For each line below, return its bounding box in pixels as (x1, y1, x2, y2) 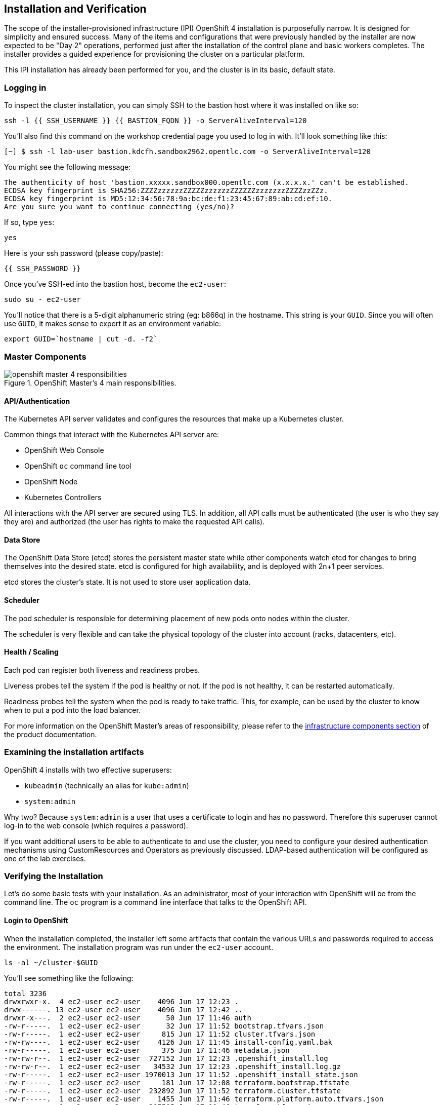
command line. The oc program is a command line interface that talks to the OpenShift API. (4, 898, 307, 907)
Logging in (4, 82, 47, 93)
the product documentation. (4, 730, 97, 739)
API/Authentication (4, 396, 70, 405)
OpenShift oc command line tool (24, 462, 131, 471)
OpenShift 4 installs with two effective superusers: (4, 765, 172, 774)
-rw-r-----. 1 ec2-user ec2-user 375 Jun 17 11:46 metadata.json (4, 1046, 290, 1054)
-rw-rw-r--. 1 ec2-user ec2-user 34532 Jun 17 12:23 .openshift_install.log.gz (4, 1062, 341, 1071)
